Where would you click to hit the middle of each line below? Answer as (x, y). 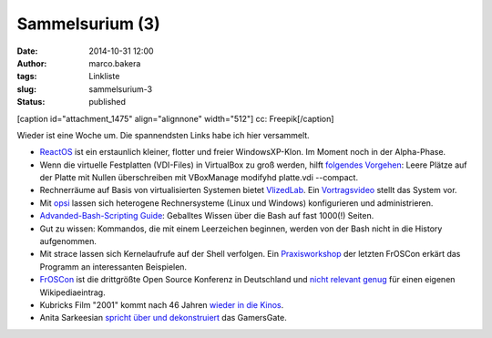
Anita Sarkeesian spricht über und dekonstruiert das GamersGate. (163, 318)
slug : (26, 89)
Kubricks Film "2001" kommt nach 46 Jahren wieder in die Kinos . (162, 304)
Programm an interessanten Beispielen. (113, 266)
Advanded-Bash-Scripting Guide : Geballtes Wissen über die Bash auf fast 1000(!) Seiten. (207, 216)
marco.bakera (115, 63)
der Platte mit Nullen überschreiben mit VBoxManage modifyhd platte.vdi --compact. (199, 178)
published (108, 102)
